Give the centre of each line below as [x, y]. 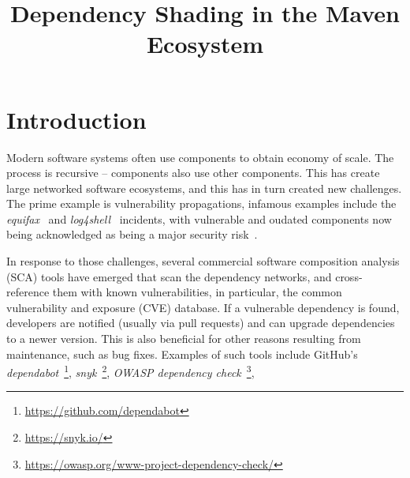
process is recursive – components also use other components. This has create [193, 173]
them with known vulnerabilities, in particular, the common [197, 292]
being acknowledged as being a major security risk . [132, 234]
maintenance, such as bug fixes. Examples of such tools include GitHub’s [182, 354]
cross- [349, 276]
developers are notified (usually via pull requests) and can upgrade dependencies [201, 323]
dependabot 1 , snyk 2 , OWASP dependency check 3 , [130, 371]
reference [28, 292]
